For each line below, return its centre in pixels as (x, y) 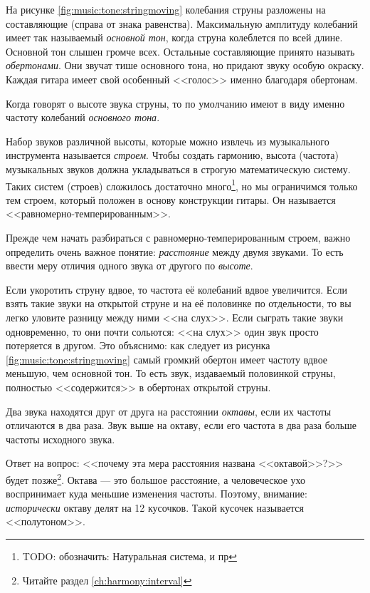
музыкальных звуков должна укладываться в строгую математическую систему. (178, 169)
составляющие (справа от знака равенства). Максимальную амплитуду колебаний (182, 23)
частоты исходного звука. (60, 439)
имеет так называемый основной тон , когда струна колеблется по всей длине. (174, 37)
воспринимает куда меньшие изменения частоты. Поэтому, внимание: (157, 494)
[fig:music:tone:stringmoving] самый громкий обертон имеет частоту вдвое (167, 359)
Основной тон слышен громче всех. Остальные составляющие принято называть (180, 51)
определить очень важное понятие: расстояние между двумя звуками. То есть (175, 251)
